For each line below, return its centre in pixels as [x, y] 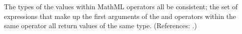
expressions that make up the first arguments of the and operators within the [120, 16]
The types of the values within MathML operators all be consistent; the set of [121, 6]
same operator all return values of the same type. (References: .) [100, 25]
